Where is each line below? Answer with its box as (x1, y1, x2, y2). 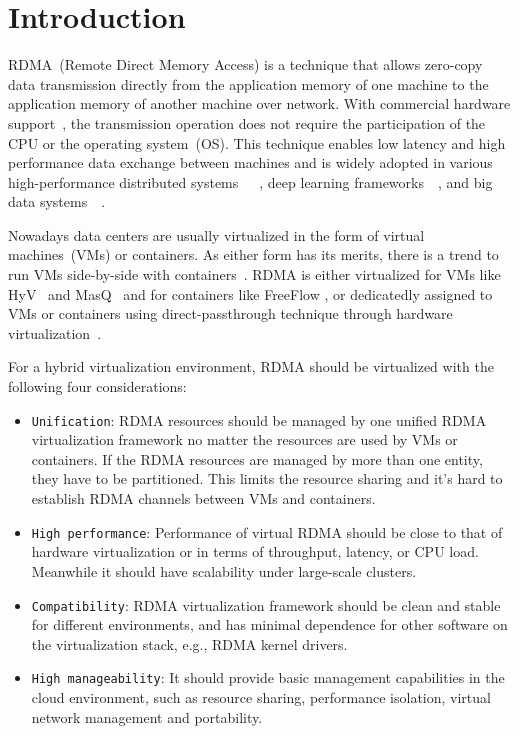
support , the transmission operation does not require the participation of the (8, 112, 486, 133)
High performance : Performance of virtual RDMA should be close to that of (31, 521, 503, 542)
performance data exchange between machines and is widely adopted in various (8, 152, 493, 173)
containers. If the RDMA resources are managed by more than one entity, (31, 448, 483, 469)
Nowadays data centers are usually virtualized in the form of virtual (8, 224, 425, 245)
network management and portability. (31, 706, 263, 727)
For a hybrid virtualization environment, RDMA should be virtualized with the (8, 356, 494, 377)
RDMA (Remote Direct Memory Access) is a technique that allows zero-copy (8, 54, 483, 75)
